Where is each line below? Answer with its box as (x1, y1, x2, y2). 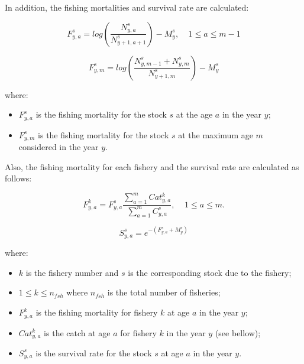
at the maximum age (178, 128, 253, 141)
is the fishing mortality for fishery (35, 306, 158, 318)
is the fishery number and (25, 266, 119, 278)
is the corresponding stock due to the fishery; (128, 266, 292, 278)
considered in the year (18, 141, 99, 153)
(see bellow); (215, 326, 261, 339)
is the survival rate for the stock (35, 346, 152, 359)
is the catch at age (44, 326, 111, 339)
